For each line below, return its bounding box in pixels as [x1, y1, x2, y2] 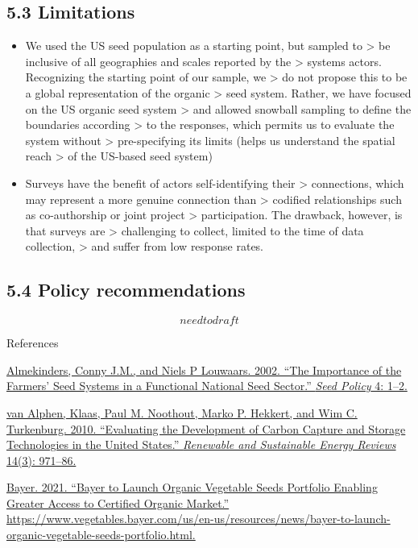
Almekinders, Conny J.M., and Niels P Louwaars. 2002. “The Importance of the [6, 361, 402, 378]
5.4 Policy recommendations [6, 277, 246, 302]
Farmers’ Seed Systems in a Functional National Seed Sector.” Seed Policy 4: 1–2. [6, 377, 408, 394]
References [6, 334, 59, 351]
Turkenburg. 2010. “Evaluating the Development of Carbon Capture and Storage [6, 420, 406, 437]
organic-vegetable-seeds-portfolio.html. [6, 526, 196, 543]
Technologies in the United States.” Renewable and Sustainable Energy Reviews [6, 436, 396, 453]
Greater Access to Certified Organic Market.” [6, 494, 230, 511]
